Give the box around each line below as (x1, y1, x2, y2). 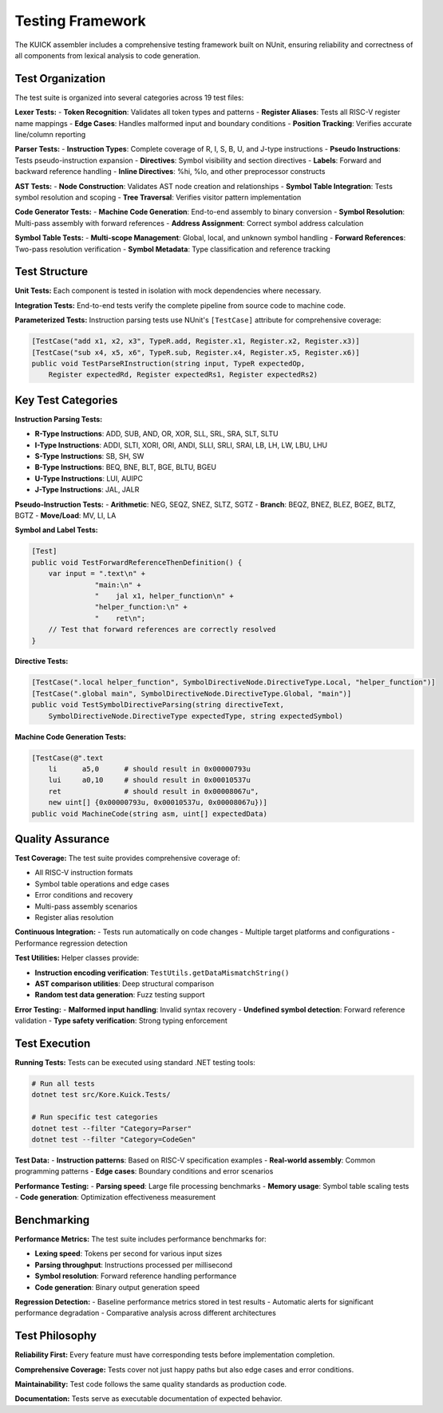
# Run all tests (31, 1079, 96, 1088)
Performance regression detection (14, 938, 128, 948)
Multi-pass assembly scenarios (34, 902, 138, 911)
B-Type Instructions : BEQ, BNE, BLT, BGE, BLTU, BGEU (34, 463, 217, 472)
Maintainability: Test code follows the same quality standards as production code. (14, 1379, 287, 1389)
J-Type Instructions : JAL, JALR (34, 485, 140, 495)
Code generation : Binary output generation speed (34, 1282, 200, 1292)
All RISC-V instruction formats (34, 868, 133, 878)
